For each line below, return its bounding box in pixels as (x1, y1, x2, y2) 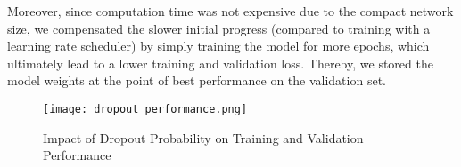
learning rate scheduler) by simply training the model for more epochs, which (7, 36, 430, 55)
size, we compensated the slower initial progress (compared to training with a (7, 19, 431, 37)
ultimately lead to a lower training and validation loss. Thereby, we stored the (7, 53, 433, 72)
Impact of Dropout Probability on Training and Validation (43, 128, 364, 147)
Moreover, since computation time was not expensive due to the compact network (7, 2, 454, 20)
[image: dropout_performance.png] (43, 102, 248, 115)
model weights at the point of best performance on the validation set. (7, 71, 386, 90)
